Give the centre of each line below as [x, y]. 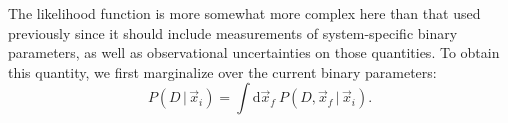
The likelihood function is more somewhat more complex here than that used [244, 13]
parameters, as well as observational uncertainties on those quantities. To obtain [254, 52]
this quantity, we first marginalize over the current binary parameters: [222, 71]
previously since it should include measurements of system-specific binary [233, 32]
